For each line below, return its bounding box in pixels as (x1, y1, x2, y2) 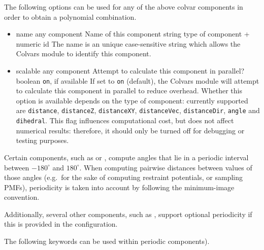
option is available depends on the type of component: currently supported (16, 95, 248, 105)
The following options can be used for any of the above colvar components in (4, 2, 243, 12)
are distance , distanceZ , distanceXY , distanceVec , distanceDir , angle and (16, 105, 260, 116)
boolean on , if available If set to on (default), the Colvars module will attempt (16, 75, 259, 86)
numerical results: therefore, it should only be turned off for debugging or (16, 125, 245, 135)
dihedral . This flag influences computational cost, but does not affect (16, 115, 234, 126)
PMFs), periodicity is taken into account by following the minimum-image (4, 182, 235, 192)
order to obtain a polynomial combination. (4, 11, 137, 22)
